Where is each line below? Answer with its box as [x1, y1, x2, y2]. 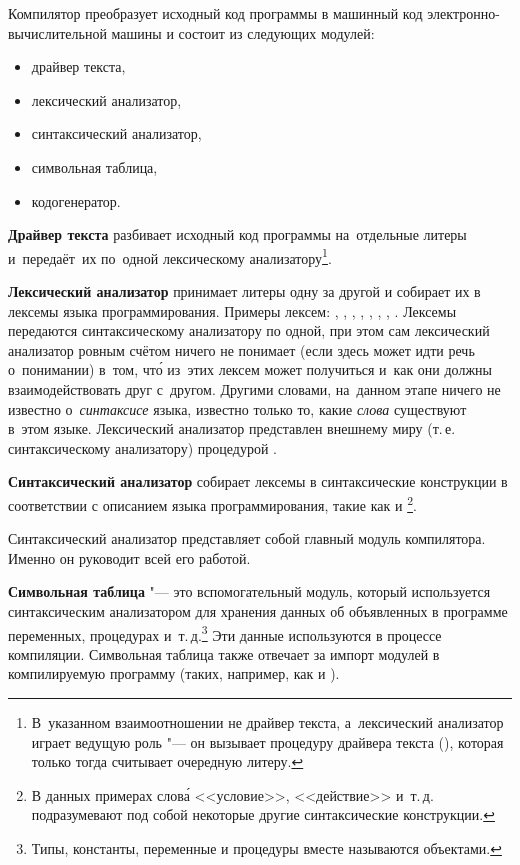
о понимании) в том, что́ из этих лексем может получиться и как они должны [8, 359, 492, 380]
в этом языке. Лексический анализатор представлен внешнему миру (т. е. [8, 418, 456, 439]
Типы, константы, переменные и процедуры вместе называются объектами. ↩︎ [31, 837, 502, 858]
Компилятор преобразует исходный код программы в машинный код [8, 3, 423, 23]
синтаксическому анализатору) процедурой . [8, 437, 277, 458]
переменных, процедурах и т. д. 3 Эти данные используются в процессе [8, 621, 442, 645]
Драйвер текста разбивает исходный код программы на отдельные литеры [8, 224, 467, 245]
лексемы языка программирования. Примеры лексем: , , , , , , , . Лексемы [8, 300, 457, 321]
